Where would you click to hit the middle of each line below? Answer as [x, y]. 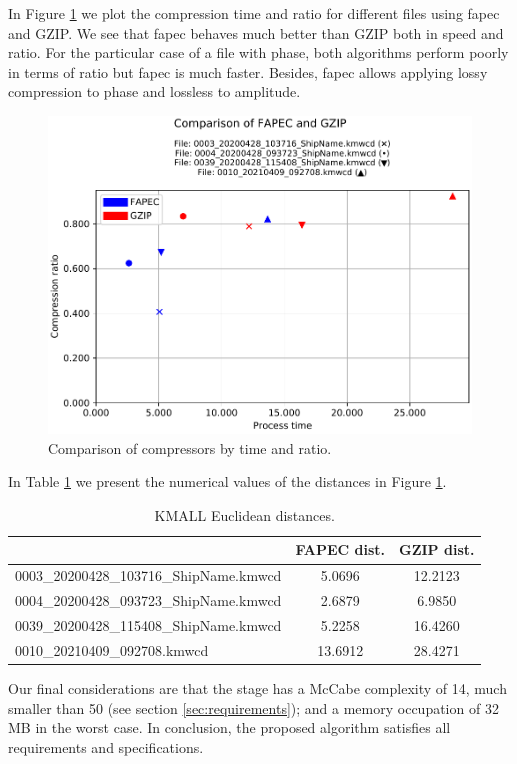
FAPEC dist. [340, 549]
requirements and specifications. [106, 746]
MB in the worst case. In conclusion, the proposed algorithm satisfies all [229, 727]
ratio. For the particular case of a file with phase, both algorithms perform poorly [258, 52]
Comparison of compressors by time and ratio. [190, 447]
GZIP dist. [437, 549]
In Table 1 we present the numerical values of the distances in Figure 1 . [227, 481]
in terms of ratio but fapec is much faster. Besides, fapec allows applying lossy [248, 71]
